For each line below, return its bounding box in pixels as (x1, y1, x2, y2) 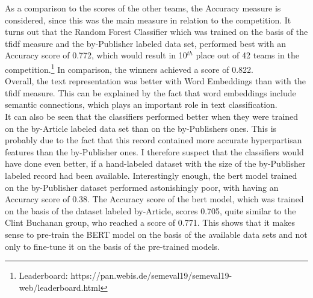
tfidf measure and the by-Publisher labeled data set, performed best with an (5, 37, 286, 49)
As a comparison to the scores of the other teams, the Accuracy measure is (5, 2, 281, 14)
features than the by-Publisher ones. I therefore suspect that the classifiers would (5, 145, 304, 158)
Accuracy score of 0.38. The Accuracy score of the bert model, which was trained (5, 193, 304, 205)
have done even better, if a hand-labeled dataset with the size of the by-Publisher (5, 157, 306, 170)
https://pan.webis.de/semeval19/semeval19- (70, 269, 232, 282)
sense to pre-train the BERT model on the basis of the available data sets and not (5, 228, 308, 240)
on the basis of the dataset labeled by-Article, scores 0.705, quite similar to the (5, 204, 296, 217)
